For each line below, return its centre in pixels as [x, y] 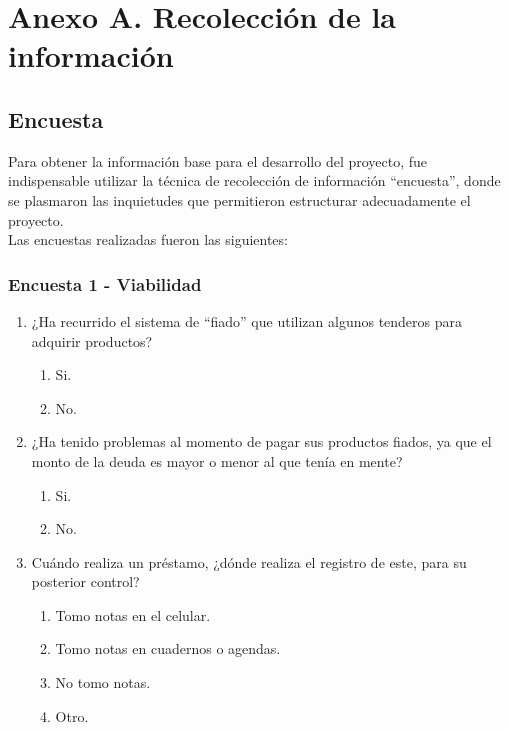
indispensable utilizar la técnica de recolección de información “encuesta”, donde [254, 180]
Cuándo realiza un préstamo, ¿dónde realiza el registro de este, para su [249, 561]
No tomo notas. [103, 682]
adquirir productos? [92, 340]
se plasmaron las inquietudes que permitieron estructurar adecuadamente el [239, 199]
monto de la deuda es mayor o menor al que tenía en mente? [217, 460]
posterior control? [85, 581]
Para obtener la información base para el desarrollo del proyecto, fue [218, 160]
